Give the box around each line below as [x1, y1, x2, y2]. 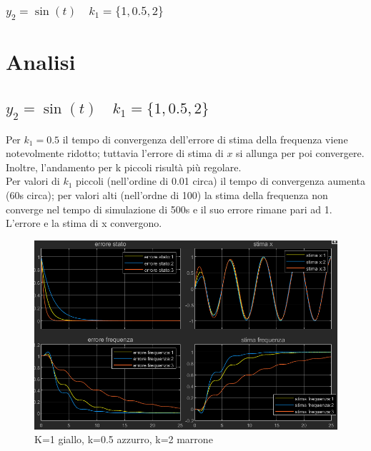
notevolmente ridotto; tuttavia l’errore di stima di [6, 146, 224, 161]
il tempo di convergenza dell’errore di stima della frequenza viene [62, 131, 348, 146]
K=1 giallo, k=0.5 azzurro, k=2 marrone [34, 432, 213, 447]
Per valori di [6, 173, 60, 188]
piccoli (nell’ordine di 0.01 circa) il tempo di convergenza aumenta [76, 173, 365, 188]
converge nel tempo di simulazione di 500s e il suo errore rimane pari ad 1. [6, 201, 332, 216]
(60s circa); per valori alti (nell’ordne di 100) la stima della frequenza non [6, 187, 328, 202]
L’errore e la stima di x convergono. [6, 216, 162, 230]
